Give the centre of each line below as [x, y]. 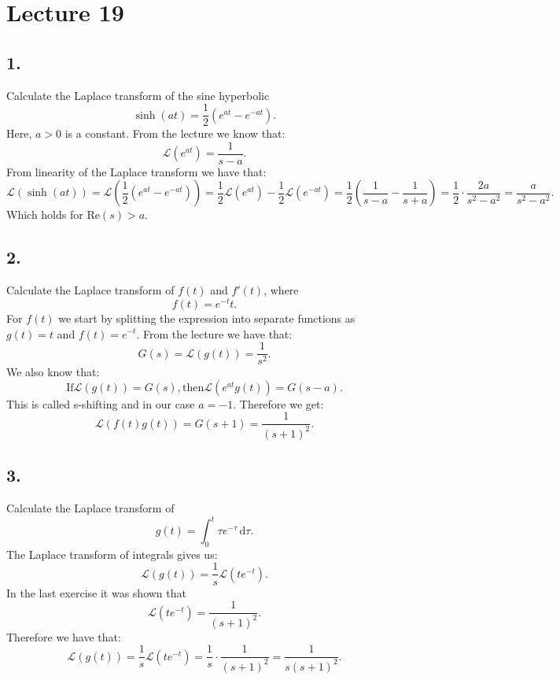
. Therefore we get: [278, 403]
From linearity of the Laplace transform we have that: [136, 171]
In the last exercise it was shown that [96, 592]
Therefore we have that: [64, 636]
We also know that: [53, 372]
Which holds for [45, 214]
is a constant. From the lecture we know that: [175, 133]
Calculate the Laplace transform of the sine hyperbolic [138, 95]
